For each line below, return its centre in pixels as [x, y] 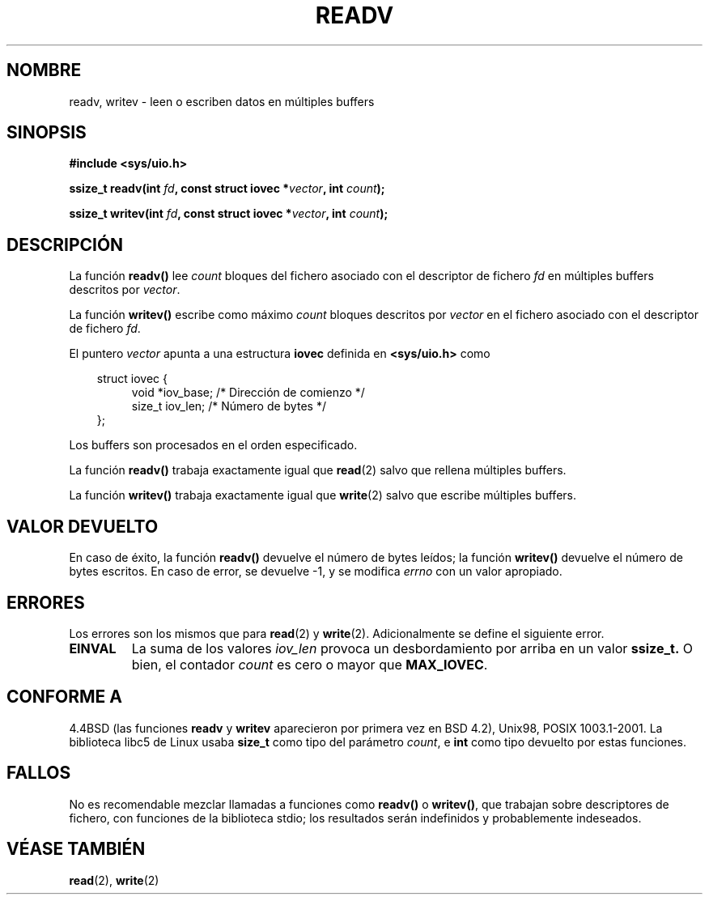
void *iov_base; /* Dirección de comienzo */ [248, 393]
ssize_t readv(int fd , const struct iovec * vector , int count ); [227, 189]
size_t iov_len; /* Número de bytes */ [229, 406]
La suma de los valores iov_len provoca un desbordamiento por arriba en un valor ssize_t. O [412, 648]
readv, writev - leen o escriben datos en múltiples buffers [222, 101]
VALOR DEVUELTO [83, 526]
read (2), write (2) [114, 880]
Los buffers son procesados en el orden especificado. [213, 445]
